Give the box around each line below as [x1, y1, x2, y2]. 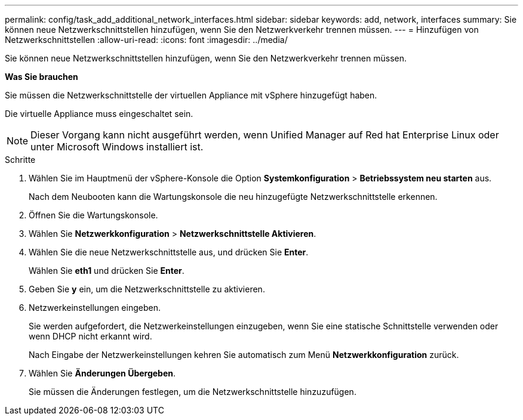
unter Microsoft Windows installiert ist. [30, 141, 204, 153]
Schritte [5, 155, 36, 165]
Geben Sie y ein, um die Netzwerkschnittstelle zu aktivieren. [29, 284, 265, 294]
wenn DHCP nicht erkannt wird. [29, 331, 152, 341]
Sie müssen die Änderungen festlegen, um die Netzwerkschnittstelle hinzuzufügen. [29, 387, 356, 397]
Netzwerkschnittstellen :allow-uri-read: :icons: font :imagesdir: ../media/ [5, 35, 288, 45]
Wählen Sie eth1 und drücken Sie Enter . [29, 265, 184, 276]
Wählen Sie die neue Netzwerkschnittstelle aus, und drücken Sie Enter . [29, 247, 309, 257]
